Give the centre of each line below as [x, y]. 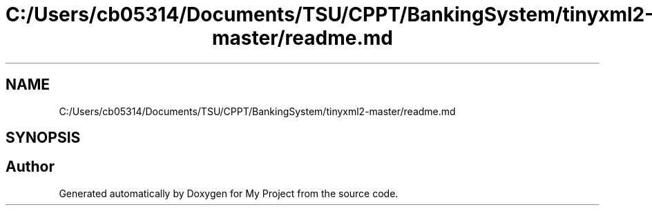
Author [30, 167]
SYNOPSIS [43, 138]
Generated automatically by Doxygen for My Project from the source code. [229, 193]
